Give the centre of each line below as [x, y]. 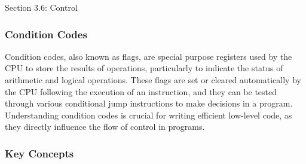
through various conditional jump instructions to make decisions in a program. [149, 103]
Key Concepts [39, 153]
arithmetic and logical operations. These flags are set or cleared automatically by [153, 80]
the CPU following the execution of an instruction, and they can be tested [141, 91]
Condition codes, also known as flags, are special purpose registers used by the [149, 56]
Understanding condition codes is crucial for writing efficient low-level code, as [149, 115]
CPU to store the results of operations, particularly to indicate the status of [144, 68]
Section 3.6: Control [41, 7]
